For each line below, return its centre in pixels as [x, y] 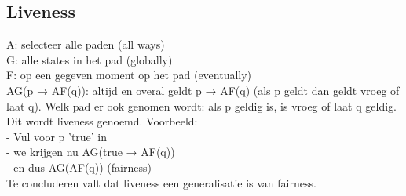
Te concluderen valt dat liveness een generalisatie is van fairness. [161, 182]
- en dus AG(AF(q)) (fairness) [79, 167]
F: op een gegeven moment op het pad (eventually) [129, 75]
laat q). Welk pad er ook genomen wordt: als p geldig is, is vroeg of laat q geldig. [201, 105]
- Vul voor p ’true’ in [57, 136]
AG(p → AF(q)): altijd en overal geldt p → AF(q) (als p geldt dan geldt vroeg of [203, 90]
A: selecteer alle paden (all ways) [86, 44]
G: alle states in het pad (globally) [90, 59]
